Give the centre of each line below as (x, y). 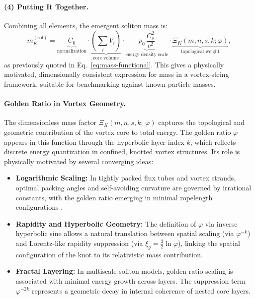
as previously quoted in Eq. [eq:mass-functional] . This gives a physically (114, 64)
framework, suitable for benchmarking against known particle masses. (110, 84)
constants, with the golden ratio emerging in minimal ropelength (114, 197)
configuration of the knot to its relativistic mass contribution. (109, 254)
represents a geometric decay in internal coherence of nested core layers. (141, 290)
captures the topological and (202, 122)
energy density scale (147, 54)
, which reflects (213, 142)
